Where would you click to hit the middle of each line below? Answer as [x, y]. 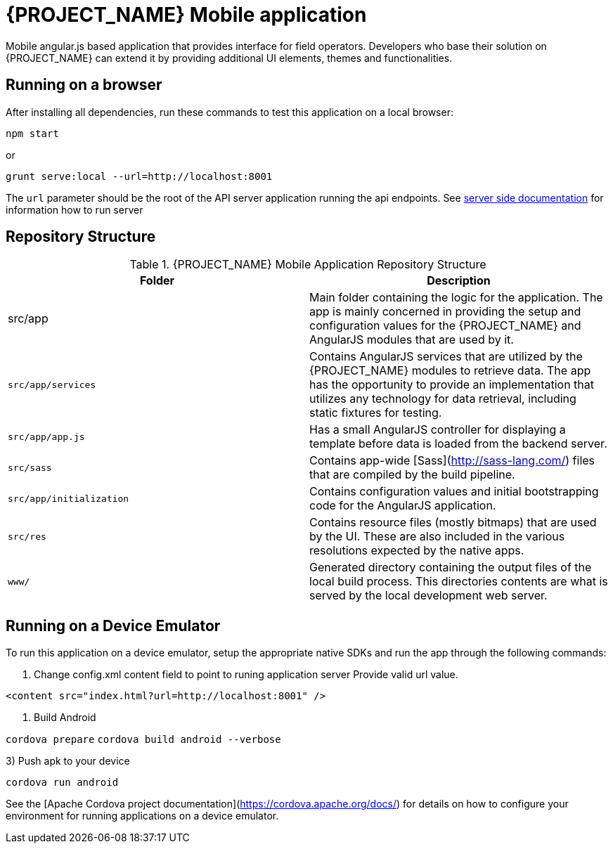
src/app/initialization [69, 498]
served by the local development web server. [428, 596]
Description [459, 281]
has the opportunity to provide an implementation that [452, 385]
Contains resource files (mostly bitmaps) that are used [453, 523]
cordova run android [62, 783]
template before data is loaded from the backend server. [458, 444]
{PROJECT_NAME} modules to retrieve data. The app [450, 371]
